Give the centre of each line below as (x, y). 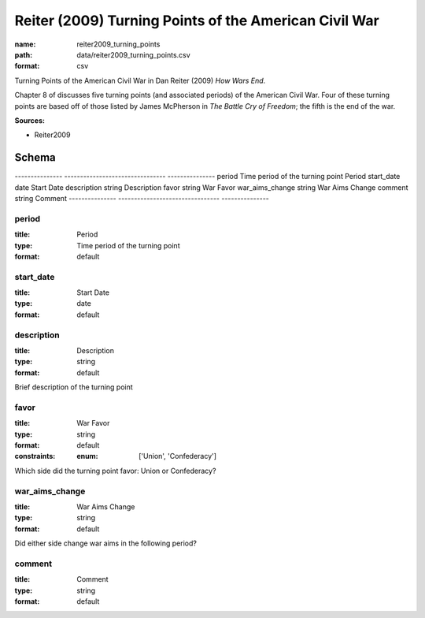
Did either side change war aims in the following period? (105, 543)
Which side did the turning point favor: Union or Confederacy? (115, 471)
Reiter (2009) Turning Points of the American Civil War (197, 20)
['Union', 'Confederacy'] (177, 456)
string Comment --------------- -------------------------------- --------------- (142, 198)
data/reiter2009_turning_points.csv (133, 54)
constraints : (35, 456)
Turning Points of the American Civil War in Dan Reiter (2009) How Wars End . (140, 80)
